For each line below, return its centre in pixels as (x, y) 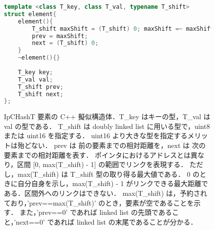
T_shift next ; (41, 94)
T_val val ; (35, 79)
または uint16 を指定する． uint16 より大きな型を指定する (96, 136)
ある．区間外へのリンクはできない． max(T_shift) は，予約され (106, 193)
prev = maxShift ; (60, 36)
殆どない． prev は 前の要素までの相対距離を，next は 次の (111, 145)
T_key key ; (35, 72)
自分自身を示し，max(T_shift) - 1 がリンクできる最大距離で (113, 183)
